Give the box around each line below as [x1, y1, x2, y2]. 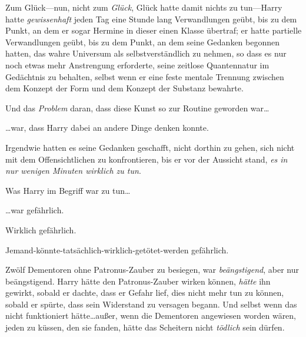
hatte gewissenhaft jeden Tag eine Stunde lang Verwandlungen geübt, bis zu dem [5, 12, 297, 25]
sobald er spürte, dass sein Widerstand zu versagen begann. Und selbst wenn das [5, 298, 297, 310]
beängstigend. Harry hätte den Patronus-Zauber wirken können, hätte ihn [5, 275, 271, 287]
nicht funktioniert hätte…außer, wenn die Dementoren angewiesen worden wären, [5, 309, 297, 322]
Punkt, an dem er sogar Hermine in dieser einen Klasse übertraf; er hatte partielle [5, 24, 302, 37]
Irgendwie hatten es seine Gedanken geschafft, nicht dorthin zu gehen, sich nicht [5, 141, 295, 153]
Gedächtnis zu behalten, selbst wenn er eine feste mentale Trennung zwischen [5, 70, 284, 82]
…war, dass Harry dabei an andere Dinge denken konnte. [5, 121, 209, 134]
